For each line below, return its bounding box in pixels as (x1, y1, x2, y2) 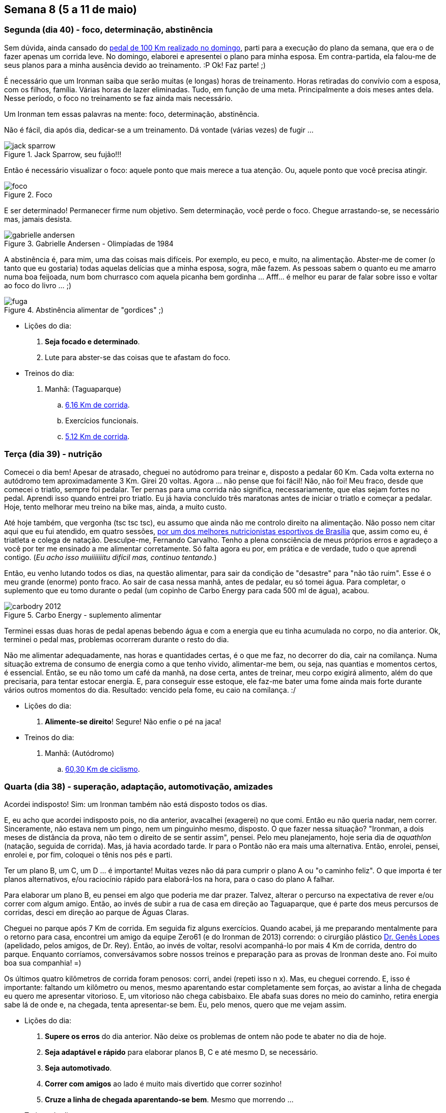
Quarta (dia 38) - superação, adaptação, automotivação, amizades (4, 781, 273, 792)
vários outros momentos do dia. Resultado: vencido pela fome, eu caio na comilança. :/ (4, 685, 296, 694)
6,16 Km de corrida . (65, 400, 130, 409)
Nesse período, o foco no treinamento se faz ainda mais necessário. (4, 93, 233, 103)
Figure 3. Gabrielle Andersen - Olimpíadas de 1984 (4, 239, 174, 248)
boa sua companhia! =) (4, 958, 81, 968)
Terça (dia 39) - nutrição (4, 449, 102, 460)
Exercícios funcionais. (65, 416, 138, 425)
